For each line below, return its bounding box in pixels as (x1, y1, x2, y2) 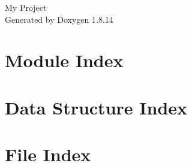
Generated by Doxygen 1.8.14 (5, 13, 113, 25)
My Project (5, 1, 47, 13)
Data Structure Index (5, 95, 188, 119)
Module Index (5, 48, 124, 73)
